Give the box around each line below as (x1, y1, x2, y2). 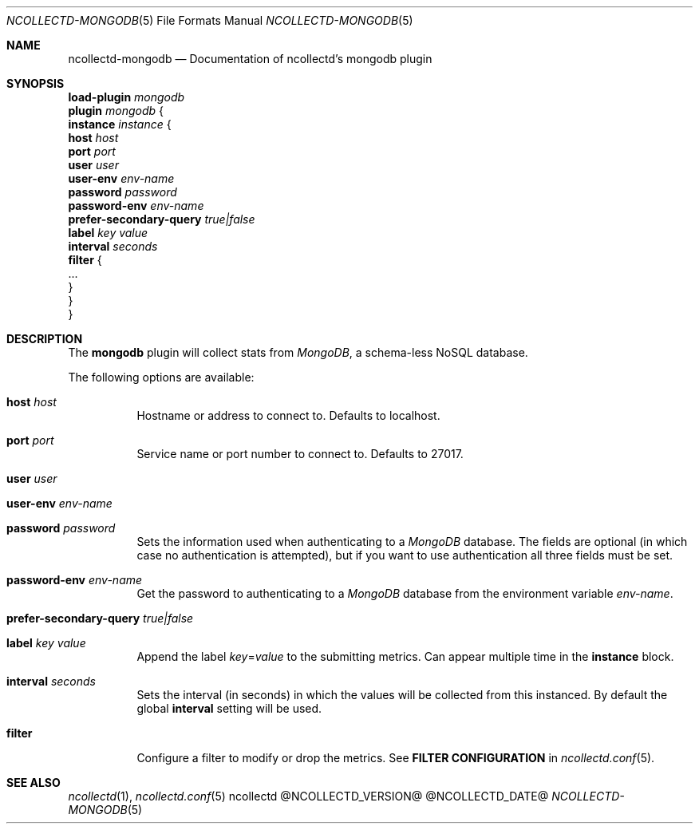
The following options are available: (68, 370, 255, 384)
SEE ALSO (6, 776, 61, 789)
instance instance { (68, 117, 172, 131)
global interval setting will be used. (136, 702, 322, 715)
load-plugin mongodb (68, 90, 185, 104)
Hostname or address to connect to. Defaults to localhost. (136, 409, 440, 422)
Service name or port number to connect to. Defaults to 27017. (136, 447, 464, 460)
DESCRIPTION (6, 332, 83, 346)
